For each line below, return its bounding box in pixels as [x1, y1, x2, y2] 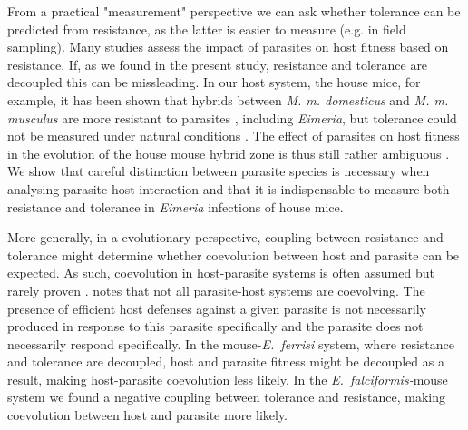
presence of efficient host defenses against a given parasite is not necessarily [7, 298, 426, 318]
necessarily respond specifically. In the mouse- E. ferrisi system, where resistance [7, 334, 455, 353]
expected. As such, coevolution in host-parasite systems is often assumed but [7, 263, 434, 282]
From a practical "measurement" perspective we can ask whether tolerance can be [7, 2, 461, 20]
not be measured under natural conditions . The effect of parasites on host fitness [7, 126, 460, 145]
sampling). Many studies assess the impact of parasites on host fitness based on [7, 37, 449, 56]
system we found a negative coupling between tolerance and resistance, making [7, 387, 445, 406]
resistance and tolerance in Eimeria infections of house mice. [7, 197, 344, 216]
